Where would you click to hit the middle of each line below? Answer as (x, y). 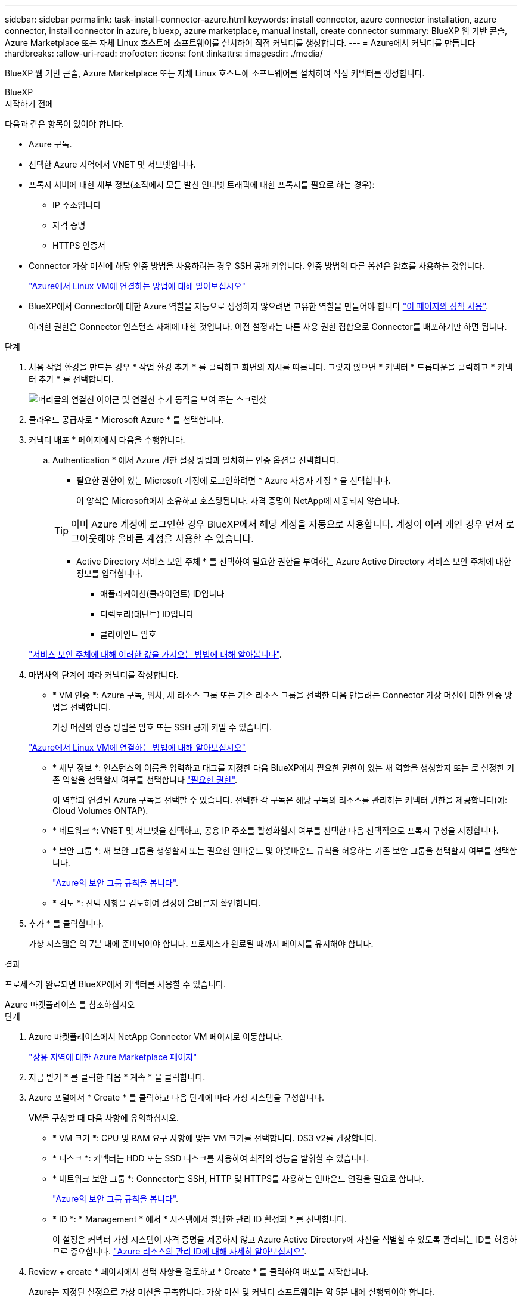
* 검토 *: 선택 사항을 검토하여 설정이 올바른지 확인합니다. (157, 903)
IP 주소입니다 (77, 205)
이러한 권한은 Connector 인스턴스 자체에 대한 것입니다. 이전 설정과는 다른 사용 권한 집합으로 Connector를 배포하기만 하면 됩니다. (268, 326)
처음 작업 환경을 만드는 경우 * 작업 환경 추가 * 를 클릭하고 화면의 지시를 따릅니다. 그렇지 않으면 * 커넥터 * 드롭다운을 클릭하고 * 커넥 (271, 367)
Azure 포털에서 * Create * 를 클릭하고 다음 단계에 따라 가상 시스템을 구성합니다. (176, 1097)
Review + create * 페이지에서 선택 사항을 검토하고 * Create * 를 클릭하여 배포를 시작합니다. (199, 1271)
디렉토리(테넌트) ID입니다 (147, 614)
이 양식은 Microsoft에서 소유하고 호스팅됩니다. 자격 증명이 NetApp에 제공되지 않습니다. (238, 501)
